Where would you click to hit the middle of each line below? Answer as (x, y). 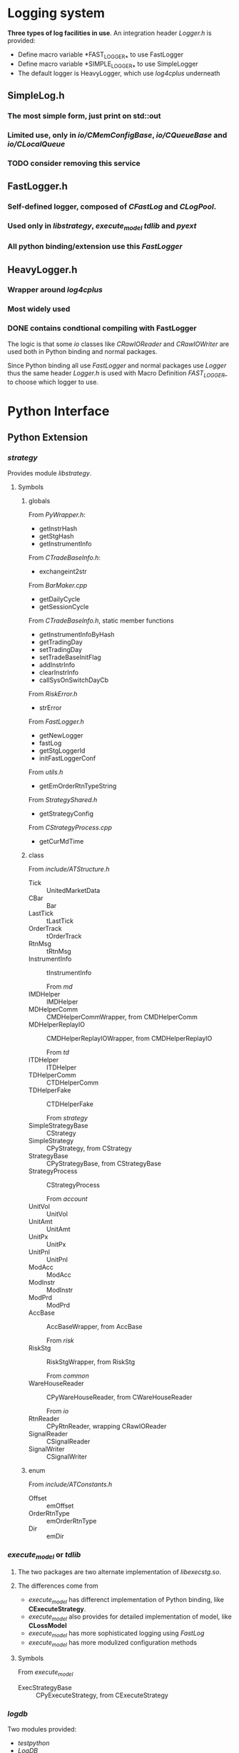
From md (59, 987)
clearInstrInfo (59, 673)
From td (58, 1052)
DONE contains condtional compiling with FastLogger (102, 328)
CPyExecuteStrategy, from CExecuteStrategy (102, 1695)
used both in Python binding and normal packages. (82, 351)
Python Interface (59, 411)
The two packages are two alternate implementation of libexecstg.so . (119, 1571)
